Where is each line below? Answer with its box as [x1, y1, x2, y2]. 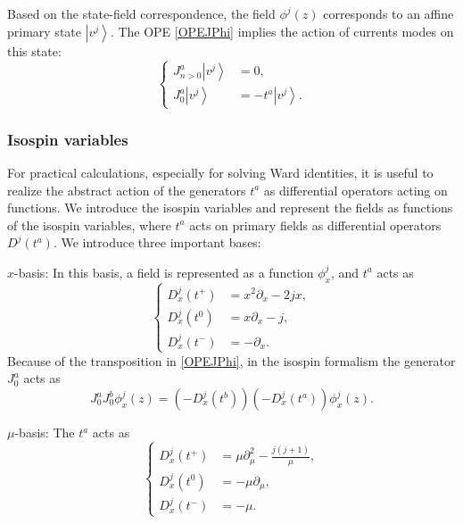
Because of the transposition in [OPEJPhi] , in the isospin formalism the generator [7, 351, 456, 370]
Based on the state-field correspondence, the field [7, 4, 276, 22]
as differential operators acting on [263, 180, 448, 199]
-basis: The [14, 423, 75, 442]
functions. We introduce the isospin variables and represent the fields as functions [7, 198, 453, 217]
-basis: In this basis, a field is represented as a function [14, 262, 314, 281]
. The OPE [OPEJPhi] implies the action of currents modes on [110, 21, 454, 40]
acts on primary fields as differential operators [189, 215, 442, 234]
